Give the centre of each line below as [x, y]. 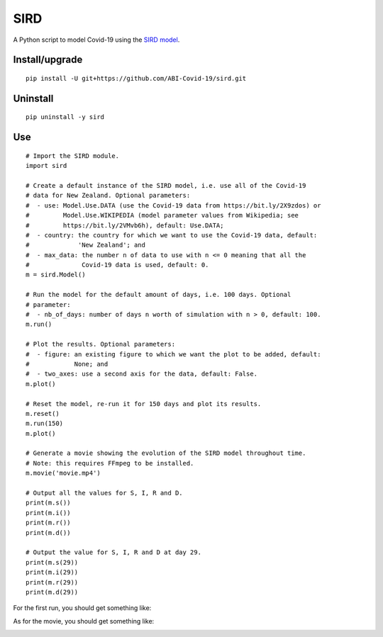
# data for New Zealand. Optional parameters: [108, 196]
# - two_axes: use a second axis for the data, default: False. [142, 374]
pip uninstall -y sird [65, 117]
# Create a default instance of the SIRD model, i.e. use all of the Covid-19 [166, 185]
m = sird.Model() [56, 275]
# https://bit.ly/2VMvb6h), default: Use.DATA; [125, 225]
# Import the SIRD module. [73, 156]
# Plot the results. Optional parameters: [101, 344]
